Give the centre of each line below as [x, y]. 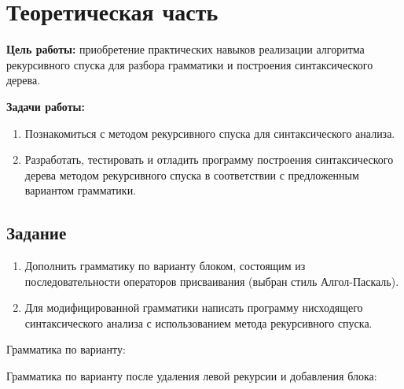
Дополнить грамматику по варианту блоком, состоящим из [165, 266]
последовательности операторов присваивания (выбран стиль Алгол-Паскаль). [212, 281]
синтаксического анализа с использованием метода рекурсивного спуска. [198, 322]
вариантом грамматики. [81, 190]
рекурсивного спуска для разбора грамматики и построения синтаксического [190, 64]
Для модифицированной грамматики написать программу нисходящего [194, 307]
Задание [37, 233]
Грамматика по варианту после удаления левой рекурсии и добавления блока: [192, 376]
